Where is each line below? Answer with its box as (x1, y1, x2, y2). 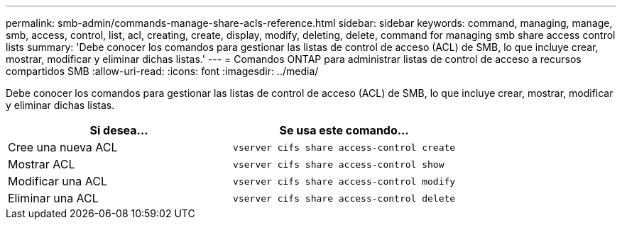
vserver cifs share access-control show (233, 158, 444, 170)
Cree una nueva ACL (8, 140, 118, 154)
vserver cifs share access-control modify (233, 175, 456, 187)
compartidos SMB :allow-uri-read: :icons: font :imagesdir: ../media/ (6, 65, 319, 77)
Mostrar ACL (8, 157, 75, 171)
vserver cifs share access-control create (233, 142, 456, 153)
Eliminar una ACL (8, 191, 99, 205)
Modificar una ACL (8, 174, 107, 188)
